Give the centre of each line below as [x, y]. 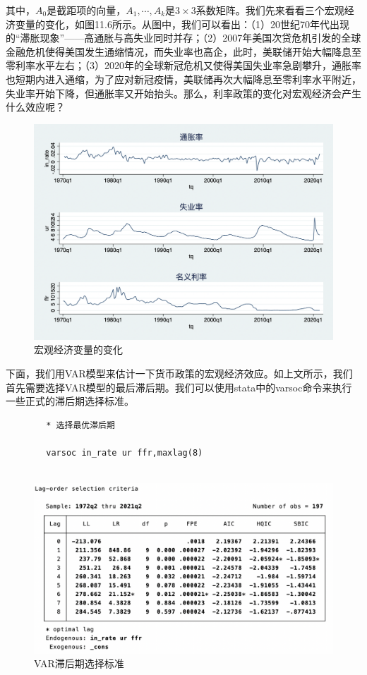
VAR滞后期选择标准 [79, 663]
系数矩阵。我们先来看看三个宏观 [270, 10]
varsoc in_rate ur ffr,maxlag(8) [125, 452]
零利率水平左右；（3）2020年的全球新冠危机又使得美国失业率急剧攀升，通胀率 [183, 65]
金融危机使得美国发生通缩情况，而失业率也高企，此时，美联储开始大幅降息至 [183, 51]
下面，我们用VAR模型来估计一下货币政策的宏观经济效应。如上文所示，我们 [179, 373]
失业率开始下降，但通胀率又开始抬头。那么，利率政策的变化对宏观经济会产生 [183, 93]
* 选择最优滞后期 [80, 425]
